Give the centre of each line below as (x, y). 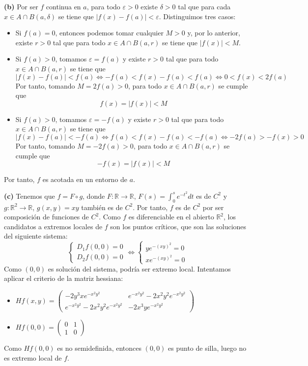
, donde (94, 196)
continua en (63, 6)
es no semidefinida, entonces (99, 348)
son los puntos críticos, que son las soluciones (178, 226)
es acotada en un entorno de (85, 179)
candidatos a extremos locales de (53, 226)
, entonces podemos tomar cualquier (109, 33)
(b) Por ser (21, 6)
